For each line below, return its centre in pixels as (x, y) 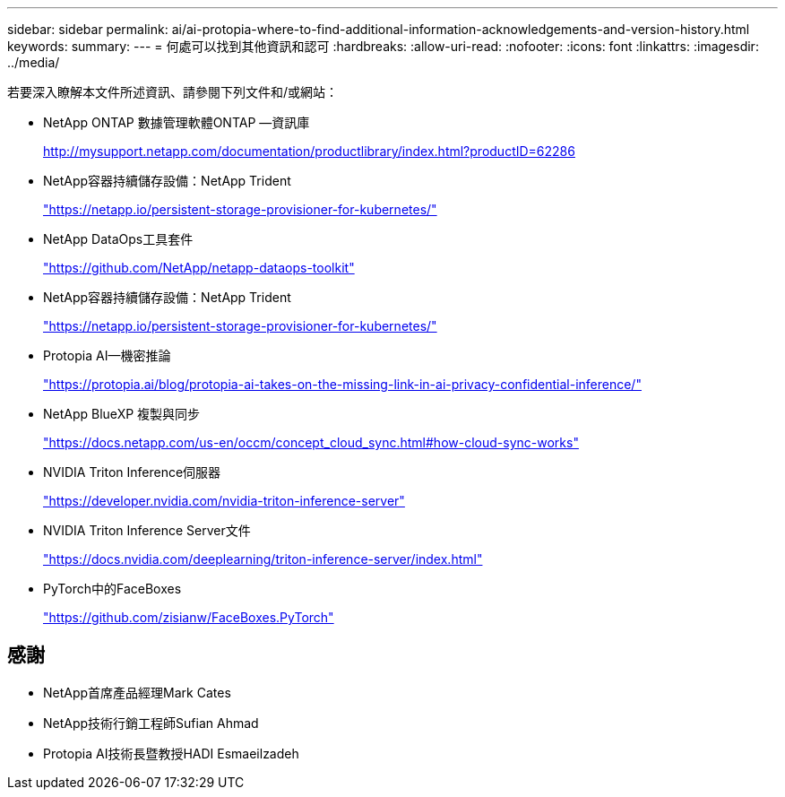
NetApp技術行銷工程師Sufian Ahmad (151, 723)
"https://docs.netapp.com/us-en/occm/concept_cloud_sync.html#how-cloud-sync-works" (311, 442)
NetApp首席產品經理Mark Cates (137, 692)
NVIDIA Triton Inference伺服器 (132, 472)
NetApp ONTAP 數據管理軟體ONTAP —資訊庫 (177, 122)
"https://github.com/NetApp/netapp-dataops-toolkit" (199, 268)
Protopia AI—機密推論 (107, 355)
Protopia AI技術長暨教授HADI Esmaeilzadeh (171, 753)
